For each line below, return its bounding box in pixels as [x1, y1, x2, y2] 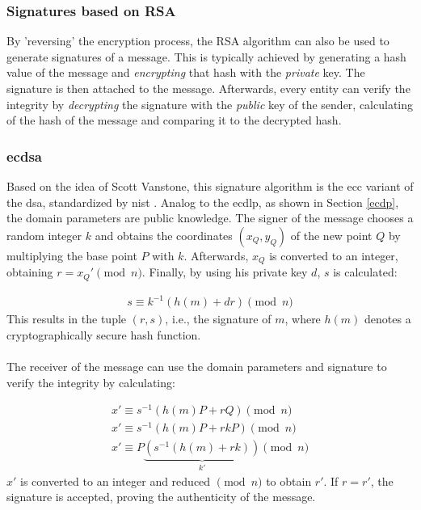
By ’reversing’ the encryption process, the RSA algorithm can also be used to [6, 32, 389, 49]
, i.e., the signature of [165, 310, 272, 327]
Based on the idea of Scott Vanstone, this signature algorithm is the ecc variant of [6, 178, 414, 194]
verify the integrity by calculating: [6, 373, 175, 390]
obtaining [6, 263, 53, 280]
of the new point [290, 226, 373, 243]
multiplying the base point [6, 247, 137, 263]
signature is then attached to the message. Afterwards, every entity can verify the [6, 80, 410, 96]
